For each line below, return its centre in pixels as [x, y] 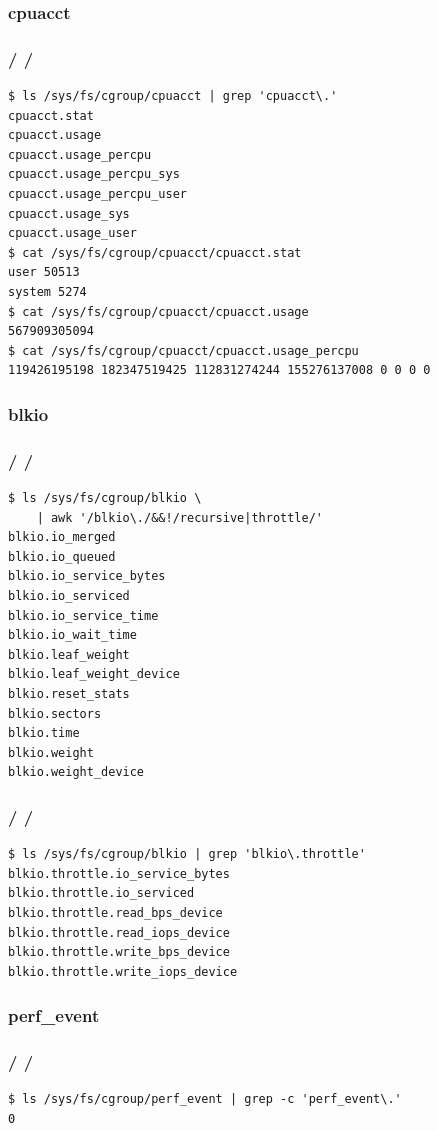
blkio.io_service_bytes [87, 576]
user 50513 [44, 272]
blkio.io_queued [62, 556]
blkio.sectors [55, 713]
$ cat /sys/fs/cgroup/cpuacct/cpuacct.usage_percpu [183, 350]
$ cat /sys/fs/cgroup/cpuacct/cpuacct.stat [155, 252]
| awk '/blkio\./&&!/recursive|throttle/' [179, 517]
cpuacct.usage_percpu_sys [94, 174]
